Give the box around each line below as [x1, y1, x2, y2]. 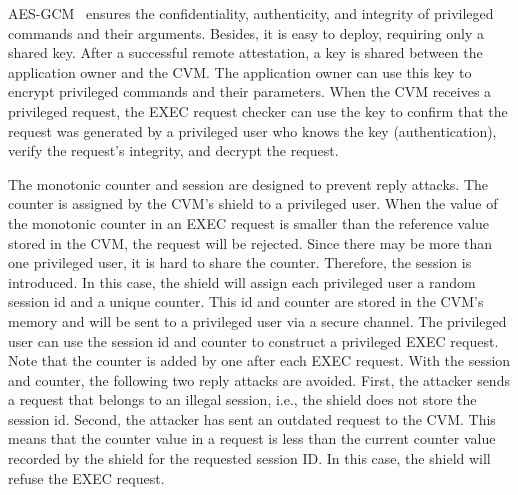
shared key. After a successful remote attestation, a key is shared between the [8, 42, 483, 63]
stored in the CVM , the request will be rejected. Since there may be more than [8, 232, 493, 253]
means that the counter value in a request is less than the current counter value [8, 428, 496, 449]
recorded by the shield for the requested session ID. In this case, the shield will [8, 448, 491, 469]
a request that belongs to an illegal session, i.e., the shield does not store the [8, 389, 477, 410]
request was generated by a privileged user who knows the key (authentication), [8, 120, 497, 141]
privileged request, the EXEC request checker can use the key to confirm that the [8, 100, 508, 121]
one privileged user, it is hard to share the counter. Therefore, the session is [8, 252, 472, 273]
